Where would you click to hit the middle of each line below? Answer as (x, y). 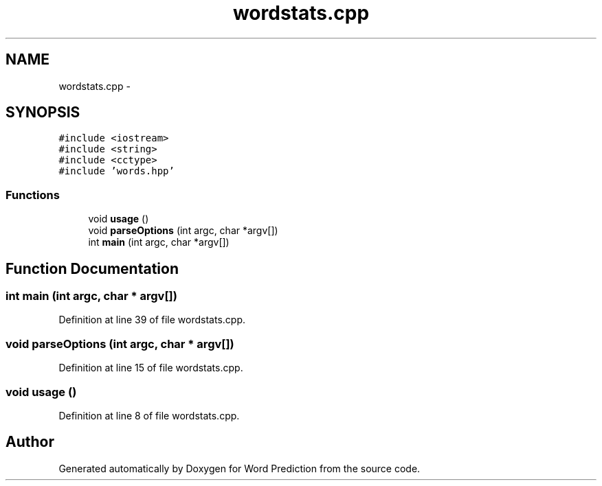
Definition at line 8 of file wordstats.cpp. (149, 415)
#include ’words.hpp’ (116, 171)
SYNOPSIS (43, 113)
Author (30, 442)
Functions (33, 195)
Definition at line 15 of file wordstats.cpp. (151, 368)
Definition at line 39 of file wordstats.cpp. (152, 320)
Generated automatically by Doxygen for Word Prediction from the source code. (239, 468)
